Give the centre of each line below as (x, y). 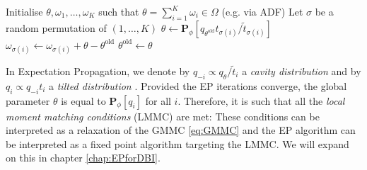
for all (158, 100)
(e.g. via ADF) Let (262, 11)
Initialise (24, 11)
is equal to (83, 100)
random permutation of (56, 27)
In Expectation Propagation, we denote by (98, 70)
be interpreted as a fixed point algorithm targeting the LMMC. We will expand (177, 143)
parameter (28, 100)
